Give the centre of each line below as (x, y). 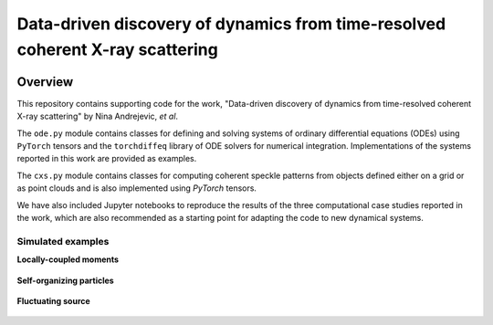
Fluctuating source (53, 300)
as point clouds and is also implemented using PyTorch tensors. (137, 188)
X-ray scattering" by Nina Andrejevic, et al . (97, 116)
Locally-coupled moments (68, 259)
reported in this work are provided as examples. (107, 159)
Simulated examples (63, 241)
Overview (45, 82)
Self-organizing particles (65, 280)
